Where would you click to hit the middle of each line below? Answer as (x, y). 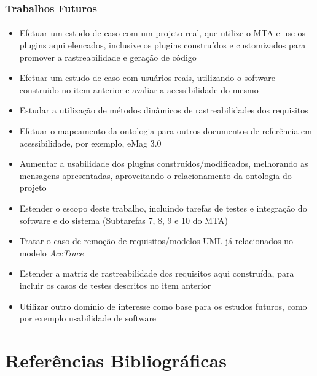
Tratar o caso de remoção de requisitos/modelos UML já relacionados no (156, 241)
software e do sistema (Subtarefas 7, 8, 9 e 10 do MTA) (123, 220)
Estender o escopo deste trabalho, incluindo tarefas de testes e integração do (163, 208)
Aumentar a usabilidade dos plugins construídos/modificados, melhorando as (164, 163)
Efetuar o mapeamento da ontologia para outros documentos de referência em (166, 131)
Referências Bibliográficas (116, 360)
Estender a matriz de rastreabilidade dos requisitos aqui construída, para (157, 273)
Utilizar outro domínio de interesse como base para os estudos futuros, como (163, 306)
